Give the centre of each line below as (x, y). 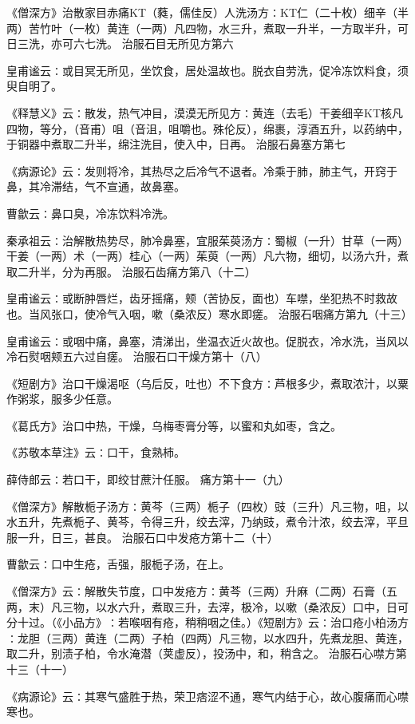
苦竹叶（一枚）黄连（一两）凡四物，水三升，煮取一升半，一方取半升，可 (218, 28)
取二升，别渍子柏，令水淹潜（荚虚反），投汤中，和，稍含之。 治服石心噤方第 (207, 653)
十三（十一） (40, 669)
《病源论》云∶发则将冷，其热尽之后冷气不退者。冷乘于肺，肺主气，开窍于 (202, 170)
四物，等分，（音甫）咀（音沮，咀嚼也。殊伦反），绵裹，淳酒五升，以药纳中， (207, 128)
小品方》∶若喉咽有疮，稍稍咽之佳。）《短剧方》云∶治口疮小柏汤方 (235, 622)
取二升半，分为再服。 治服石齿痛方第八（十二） (131, 271)
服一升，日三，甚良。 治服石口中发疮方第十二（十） (142, 537)
